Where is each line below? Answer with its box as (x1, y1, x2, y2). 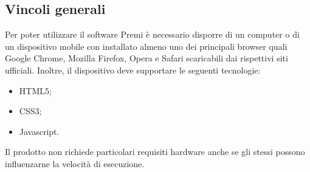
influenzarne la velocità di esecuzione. (5, 157, 145, 170)
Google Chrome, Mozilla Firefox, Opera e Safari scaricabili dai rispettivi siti (5, 52, 288, 64)
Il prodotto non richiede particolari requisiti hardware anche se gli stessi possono (5, 145, 305, 158)
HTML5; (19, 84, 52, 97)
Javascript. (19, 125, 60, 137)
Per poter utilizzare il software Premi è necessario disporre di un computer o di (5, 28, 300, 41)
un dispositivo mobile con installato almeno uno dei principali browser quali (5, 40, 288, 52)
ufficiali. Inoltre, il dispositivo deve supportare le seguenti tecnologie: (5, 63, 261, 76)
